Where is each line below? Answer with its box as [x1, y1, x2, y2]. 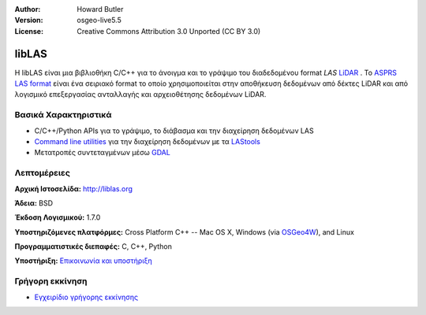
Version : [14, 16, 43, 25]
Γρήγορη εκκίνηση [14, 276, 88, 287]
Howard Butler [77, 5, 124, 13]
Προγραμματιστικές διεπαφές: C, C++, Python [14, 242, 173, 251]
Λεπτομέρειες [14, 168, 71, 179]
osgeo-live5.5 [77, 16, 121, 25]
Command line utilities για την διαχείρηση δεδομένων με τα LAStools [34, 137, 260, 146]
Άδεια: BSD [14, 198, 54, 208]
